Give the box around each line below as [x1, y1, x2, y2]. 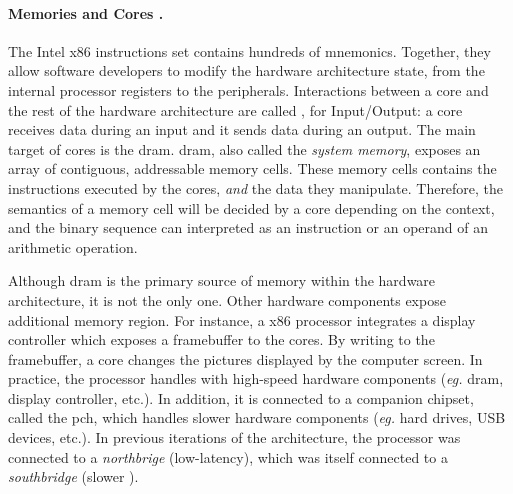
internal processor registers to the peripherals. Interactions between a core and [8, 79, 489, 100]
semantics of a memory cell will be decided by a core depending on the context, [8, 197, 495, 218]
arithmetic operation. [8, 236, 138, 257]
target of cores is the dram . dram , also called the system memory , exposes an [8, 138, 481, 159]
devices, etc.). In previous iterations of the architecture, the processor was [8, 427, 461, 448]
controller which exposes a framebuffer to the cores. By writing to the [8, 329, 435, 350]
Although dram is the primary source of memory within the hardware [8, 270, 436, 291]
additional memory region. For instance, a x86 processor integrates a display [8, 309, 476, 330]
